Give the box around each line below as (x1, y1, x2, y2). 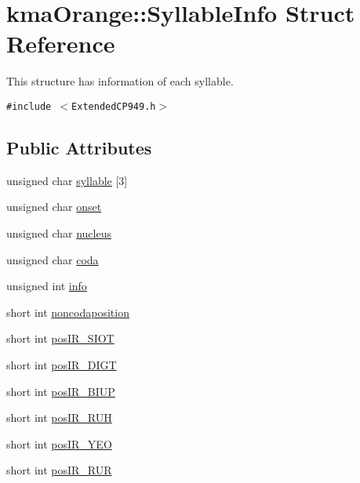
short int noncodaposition (6, 303, 129, 320)
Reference (6, 27, 115, 60)
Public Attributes (6, 135, 152, 159)
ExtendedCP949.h (71, 100, 156, 112)
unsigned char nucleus (6, 224, 111, 241)
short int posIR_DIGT (6, 356, 117, 372)
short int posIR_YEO (6, 435, 112, 452)
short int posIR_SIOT (6, 330, 115, 347)
